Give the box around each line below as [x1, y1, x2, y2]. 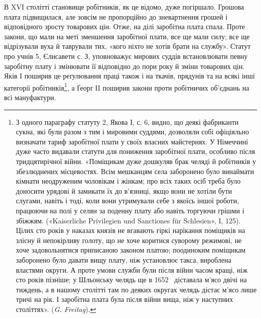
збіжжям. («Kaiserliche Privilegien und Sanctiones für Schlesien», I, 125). [16, 215, 241, 225]
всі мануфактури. [4, 92, 56, 102]
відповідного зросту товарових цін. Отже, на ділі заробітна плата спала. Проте [4, 21, 245, 32]
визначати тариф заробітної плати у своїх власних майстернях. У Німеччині [16, 136, 248, 146]
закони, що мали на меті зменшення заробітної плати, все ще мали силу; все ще [4, 31, 250, 41]
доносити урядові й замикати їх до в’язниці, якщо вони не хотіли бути [16, 185, 232, 196]
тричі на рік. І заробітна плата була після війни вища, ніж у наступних [16, 294, 233, 304]
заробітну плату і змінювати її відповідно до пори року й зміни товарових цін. [4, 60, 245, 71]
